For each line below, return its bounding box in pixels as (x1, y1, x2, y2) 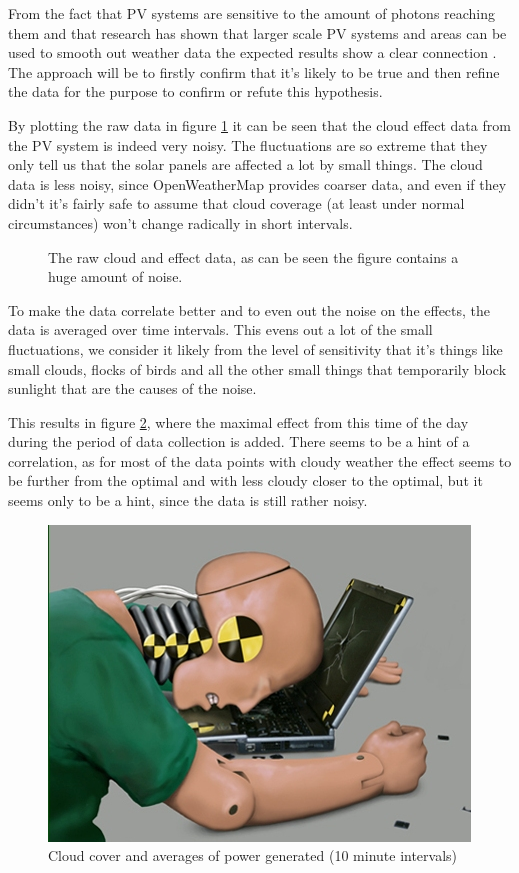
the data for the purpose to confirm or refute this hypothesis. (8, 81, 383, 102)
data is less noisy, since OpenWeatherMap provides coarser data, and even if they (8, 173, 507, 194)
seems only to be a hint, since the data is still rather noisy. (8, 490, 368, 511)
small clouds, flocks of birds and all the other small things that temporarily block (8, 358, 507, 379)
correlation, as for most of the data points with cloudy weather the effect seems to (8, 450, 512, 471)
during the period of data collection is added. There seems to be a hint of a (8, 431, 470, 452)
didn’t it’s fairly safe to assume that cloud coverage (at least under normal (8, 193, 465, 214)
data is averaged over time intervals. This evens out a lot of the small (8, 319, 433, 340)
